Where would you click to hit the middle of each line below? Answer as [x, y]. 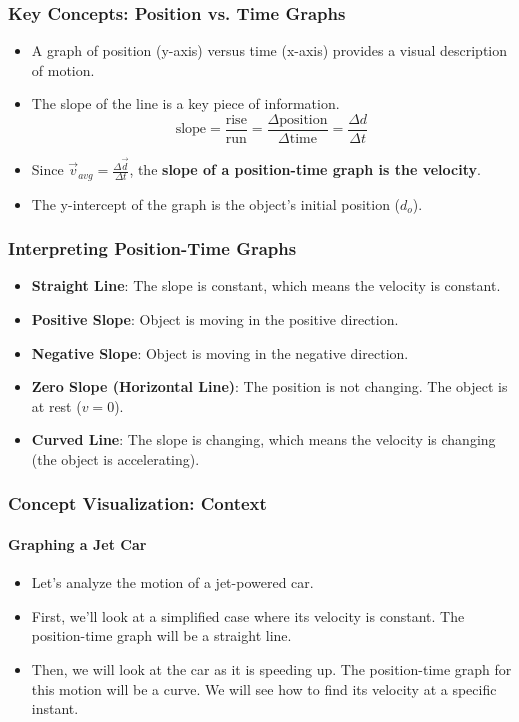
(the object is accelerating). [115, 458]
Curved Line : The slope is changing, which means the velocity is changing [263, 439]
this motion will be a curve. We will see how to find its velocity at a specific [264, 688]
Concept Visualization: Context [137, 503]
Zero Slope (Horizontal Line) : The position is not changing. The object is [269, 386]
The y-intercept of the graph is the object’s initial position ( [216, 203]
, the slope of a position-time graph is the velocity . [305, 169]
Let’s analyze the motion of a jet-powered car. [172, 582]
